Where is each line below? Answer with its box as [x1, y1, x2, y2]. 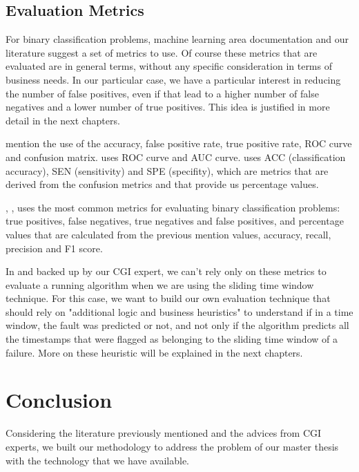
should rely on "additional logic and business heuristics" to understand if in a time [6, 304, 353, 319]
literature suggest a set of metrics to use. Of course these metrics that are [6, 45, 318, 59]
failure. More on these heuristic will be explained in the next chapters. [6, 345, 303, 359]
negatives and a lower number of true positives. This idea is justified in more [6, 100, 330, 114]
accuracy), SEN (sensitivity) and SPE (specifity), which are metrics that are [6, 163, 329, 178]
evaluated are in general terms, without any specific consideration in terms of [6, 59, 332, 73]
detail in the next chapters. [6, 113, 120, 127]
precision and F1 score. [6, 240, 103, 255]
